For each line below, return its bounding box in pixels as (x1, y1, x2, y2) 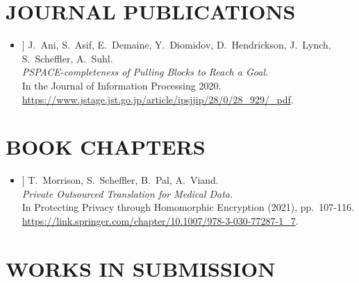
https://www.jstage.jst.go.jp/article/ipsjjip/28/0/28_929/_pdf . (22, 92, 294, 106)
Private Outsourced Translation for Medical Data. (22, 186, 233, 200)
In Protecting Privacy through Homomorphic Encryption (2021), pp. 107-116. (22, 200, 354, 214)
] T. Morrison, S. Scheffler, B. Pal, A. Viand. (22, 173, 219, 187)
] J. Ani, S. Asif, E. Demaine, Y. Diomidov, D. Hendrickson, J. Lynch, (22, 37, 331, 52)
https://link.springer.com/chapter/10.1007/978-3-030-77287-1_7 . (22, 214, 299, 228)
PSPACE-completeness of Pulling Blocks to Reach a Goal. (22, 65, 269, 79)
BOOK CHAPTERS (6, 132, 206, 161)
